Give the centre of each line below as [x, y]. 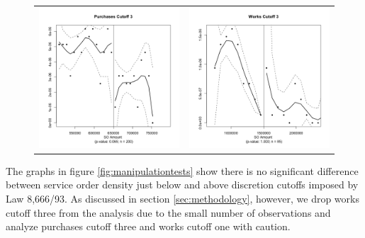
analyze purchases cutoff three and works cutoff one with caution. [148, 226]
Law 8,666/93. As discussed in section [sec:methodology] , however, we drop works [182, 199]
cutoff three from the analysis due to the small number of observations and [168, 212]
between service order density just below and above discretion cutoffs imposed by [182, 185]
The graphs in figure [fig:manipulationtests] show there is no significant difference [182, 170]
